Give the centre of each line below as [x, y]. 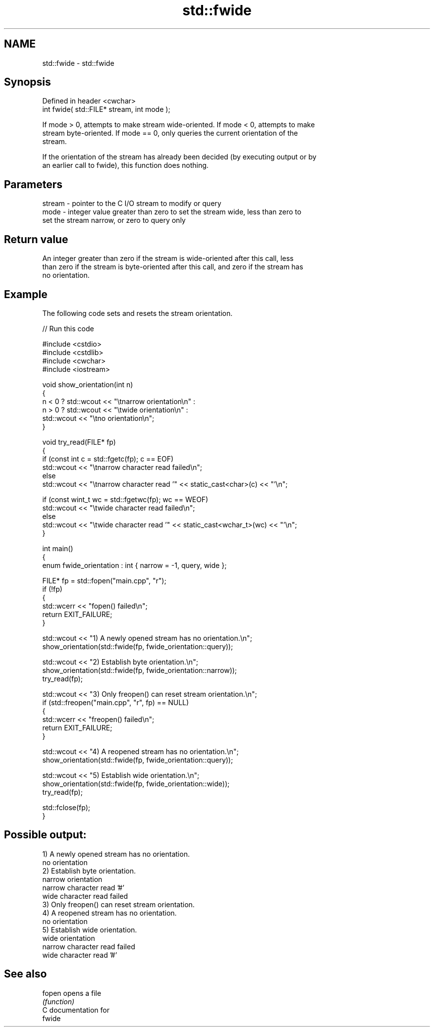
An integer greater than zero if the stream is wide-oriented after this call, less [168, 258]
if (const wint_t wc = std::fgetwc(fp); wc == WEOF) [125, 499]
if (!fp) [52, 589]
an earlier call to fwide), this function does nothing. [125, 165]
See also [26, 974]
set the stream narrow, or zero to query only [114, 220]
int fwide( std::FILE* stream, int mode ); [106, 109]
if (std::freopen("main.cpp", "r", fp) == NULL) [116, 702]
